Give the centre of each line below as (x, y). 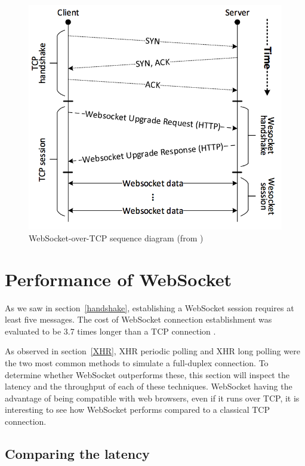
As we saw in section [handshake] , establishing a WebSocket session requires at (150, 307)
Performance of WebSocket (118, 279)
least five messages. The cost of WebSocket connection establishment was (138, 319)
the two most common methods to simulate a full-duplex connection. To (137, 362)
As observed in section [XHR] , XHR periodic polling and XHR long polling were (152, 351)
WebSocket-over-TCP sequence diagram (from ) (116, 237)
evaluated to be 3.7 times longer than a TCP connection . (110, 331)
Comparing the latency (77, 453)
